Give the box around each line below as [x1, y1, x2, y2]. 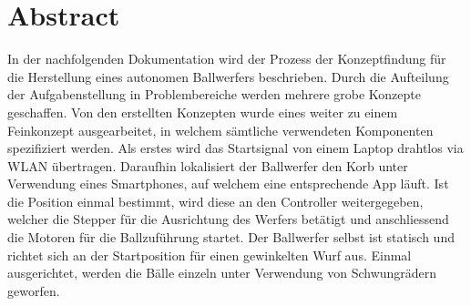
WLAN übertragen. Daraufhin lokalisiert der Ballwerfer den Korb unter [7, 156, 408, 175]
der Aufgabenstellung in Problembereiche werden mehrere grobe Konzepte [7, 85, 421, 104]
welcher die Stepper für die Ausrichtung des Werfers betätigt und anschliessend [7, 209, 449, 229]
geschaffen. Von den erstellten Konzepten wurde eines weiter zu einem [7, 102, 398, 121]
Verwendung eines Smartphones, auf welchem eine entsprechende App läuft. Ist [7, 174, 449, 193]
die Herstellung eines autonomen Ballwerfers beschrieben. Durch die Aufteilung [7, 66, 449, 86]
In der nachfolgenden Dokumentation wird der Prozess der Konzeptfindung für [7, 49, 446, 68]
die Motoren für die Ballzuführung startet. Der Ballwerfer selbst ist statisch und [7, 228, 455, 247]
